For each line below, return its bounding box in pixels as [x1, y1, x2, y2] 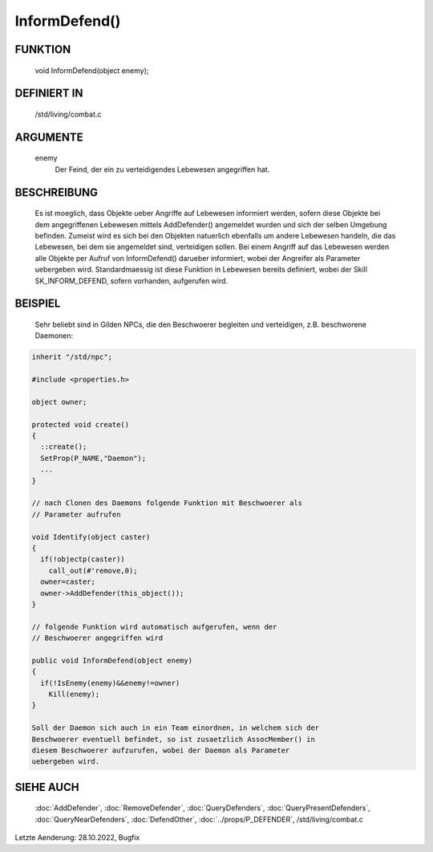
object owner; [31, 397, 87, 406]
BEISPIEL [14, 297, 61, 311]
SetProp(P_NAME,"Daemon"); [40, 454, 147, 463]
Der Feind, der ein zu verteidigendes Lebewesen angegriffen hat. [55, 165, 270, 174]
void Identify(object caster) [31, 532, 151, 541]
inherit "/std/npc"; [31, 353, 112, 361]
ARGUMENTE [14, 130, 83, 144]
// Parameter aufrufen [31, 510, 121, 519]
